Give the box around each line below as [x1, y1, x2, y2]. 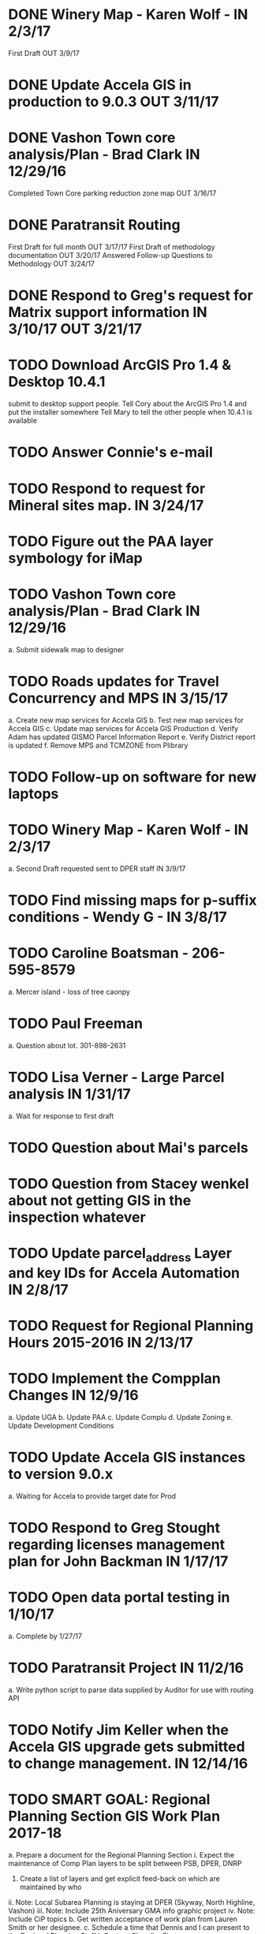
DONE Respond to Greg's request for [8, 286, 254, 304]
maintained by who [19, 1883, 82, 1892]
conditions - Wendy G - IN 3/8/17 [8, 908, 227, 926]
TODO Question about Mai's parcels [8, 1138, 248, 1156]
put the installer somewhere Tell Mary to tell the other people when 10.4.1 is [8, 408, 252, 417]
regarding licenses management [8, 1536, 226, 1554]
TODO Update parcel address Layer [8, 1245, 233, 1265]
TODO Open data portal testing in [8, 1589, 230, 1607]
